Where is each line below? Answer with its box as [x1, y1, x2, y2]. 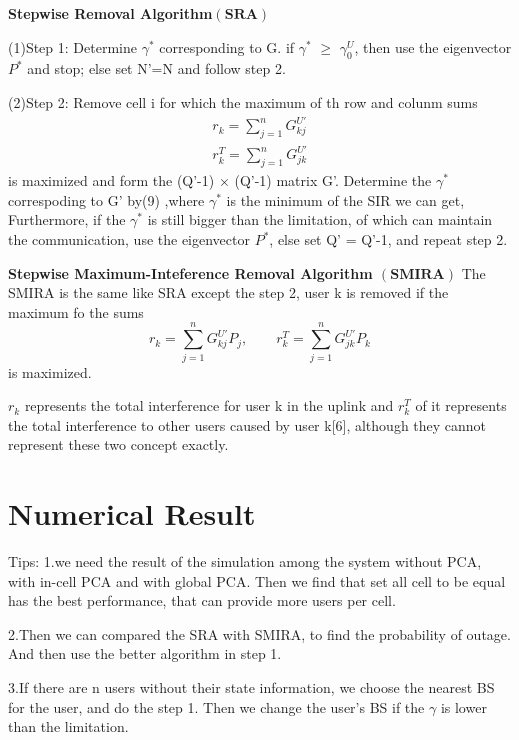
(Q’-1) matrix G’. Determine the [234, 170, 432, 191]
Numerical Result [8, 493, 256, 534]
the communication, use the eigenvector [8, 229, 250, 250]
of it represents [415, 395, 507, 416]
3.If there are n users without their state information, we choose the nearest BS [8, 676, 495, 697]
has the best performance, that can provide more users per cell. [8, 590, 396, 611]
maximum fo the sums [8, 301, 144, 322]
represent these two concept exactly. [8, 434, 229, 455]
